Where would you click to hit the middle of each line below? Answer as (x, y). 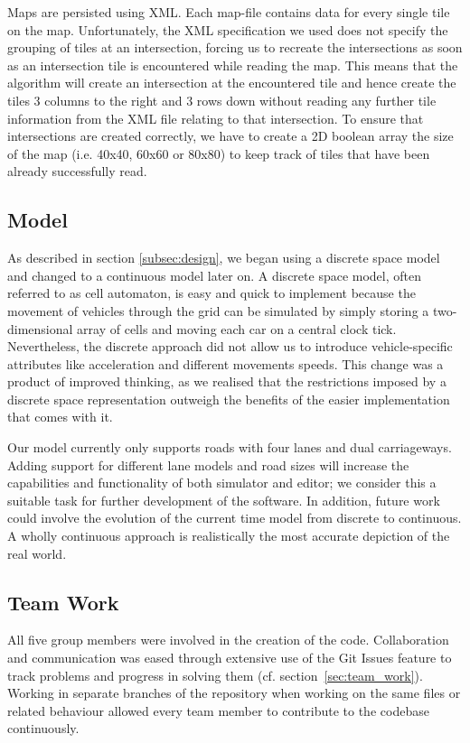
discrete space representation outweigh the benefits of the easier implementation (229, 399)
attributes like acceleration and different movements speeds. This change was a (226, 363)
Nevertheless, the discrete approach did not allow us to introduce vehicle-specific (230, 346)
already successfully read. (77, 171)
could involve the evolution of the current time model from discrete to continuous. (235, 518)
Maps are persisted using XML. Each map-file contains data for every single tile (229, 12)
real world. (37, 553)
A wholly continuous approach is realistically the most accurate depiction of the (229, 536)
